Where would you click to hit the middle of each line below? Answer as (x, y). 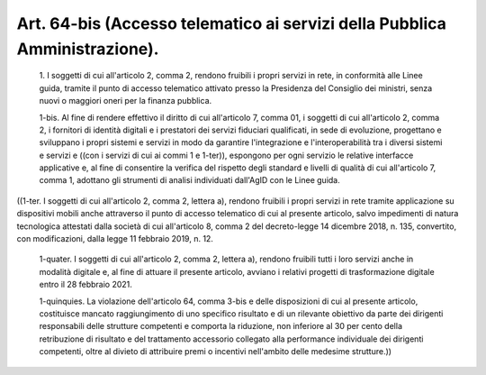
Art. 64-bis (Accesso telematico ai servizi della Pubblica (232, 23)
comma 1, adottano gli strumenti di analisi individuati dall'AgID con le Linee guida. (190, 180)
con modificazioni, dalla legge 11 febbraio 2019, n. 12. (115, 239)
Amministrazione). (88, 49)
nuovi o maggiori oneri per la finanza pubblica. (126, 101)
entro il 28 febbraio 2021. (85, 285)
